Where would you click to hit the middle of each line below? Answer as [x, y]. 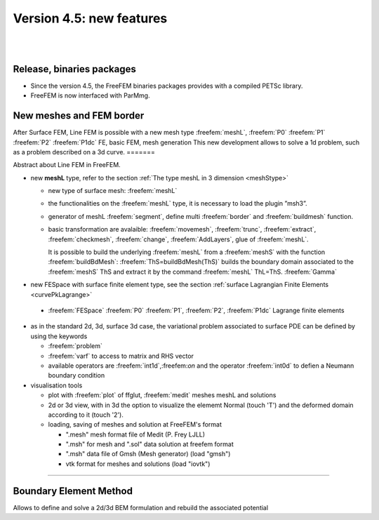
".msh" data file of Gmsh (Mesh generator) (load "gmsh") [148, 454]
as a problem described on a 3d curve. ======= [84, 152]
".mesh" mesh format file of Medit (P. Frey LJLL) [135, 434]
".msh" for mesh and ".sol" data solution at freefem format [150, 444]
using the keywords [59, 336]
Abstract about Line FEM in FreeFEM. [67, 165]
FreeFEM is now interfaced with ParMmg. [90, 95]
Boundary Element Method [73, 491]
